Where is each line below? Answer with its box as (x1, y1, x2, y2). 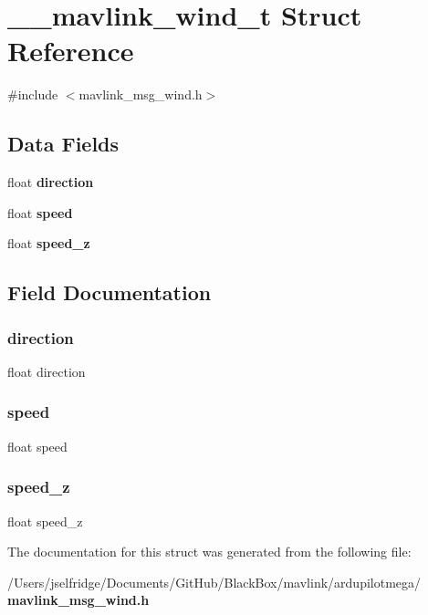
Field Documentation (7, 278, 212, 307)
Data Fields (7, 130, 120, 158)
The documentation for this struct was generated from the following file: (7, 542, 412, 561)
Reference (7, 32, 134, 69)
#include (7, 85, 58, 104)
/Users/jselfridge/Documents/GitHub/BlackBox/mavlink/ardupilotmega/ (7, 572, 422, 591)
